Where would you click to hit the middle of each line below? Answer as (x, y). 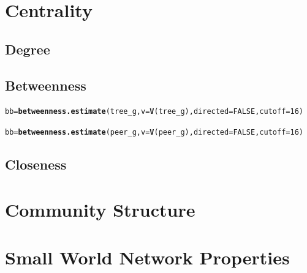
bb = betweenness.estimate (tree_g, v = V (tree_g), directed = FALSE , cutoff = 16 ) (154, 112)
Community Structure (100, 209)
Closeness (36, 164)
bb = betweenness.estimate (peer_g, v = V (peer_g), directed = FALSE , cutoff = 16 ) (154, 133)
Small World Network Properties (147, 257)
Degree (28, 49)
